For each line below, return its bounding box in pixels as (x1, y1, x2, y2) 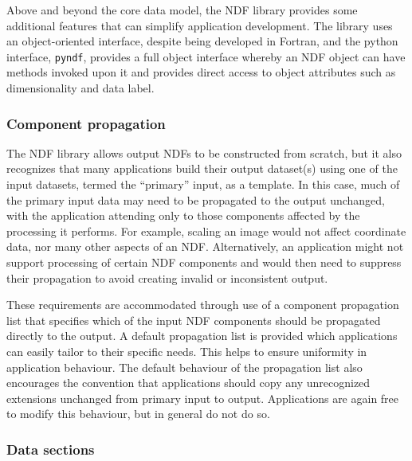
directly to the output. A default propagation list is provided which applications (6, 327, 398, 344)
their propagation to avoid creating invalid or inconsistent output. (6, 269, 328, 286)
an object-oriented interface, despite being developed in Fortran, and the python (6, 33, 398, 49)
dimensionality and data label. (6, 80, 155, 96)
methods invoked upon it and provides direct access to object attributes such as (6, 64, 396, 80)
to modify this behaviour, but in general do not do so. (6, 405, 270, 422)
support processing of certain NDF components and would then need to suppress (6, 254, 402, 270)
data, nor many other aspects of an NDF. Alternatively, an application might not (6, 238, 404, 255)
